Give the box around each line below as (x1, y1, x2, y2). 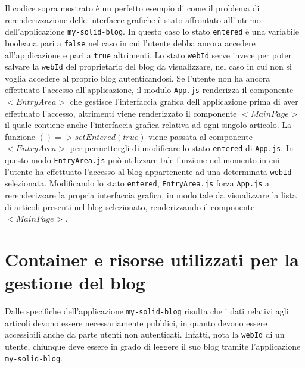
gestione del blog (5, 270, 145, 295)
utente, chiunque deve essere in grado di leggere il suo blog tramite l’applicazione (5, 340, 301, 353)
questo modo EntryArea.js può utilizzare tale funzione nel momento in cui (5, 154, 280, 166)
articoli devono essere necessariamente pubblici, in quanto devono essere (5, 316, 267, 329)
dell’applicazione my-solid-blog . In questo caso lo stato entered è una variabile (5, 25, 299, 38)
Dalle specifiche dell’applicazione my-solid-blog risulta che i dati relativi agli (5, 305, 289, 317)
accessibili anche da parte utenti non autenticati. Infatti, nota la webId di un (5, 328, 285, 341)
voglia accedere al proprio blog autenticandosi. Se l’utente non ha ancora (5, 71, 270, 84)
